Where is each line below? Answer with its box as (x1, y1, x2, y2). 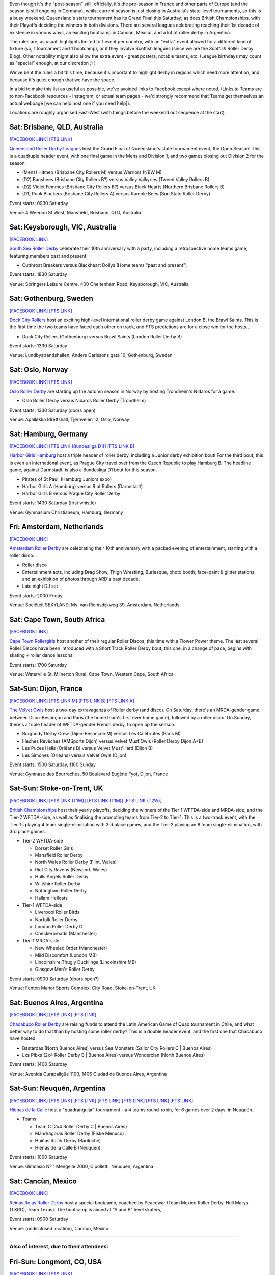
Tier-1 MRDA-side (22, 937, 60, 943)
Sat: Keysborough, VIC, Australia (9, 222, 117, 232)
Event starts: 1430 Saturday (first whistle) (9, 500, 96, 506)
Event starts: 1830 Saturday (9, 271, 67, 277)
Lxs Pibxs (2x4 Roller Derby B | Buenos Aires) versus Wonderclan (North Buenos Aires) (22, 1052, 205, 1058)
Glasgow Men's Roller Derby (35, 966, 95, 973)
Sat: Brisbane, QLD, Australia (9, 123, 104, 132)
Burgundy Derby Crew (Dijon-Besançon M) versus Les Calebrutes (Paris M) (22, 731, 181, 737)
